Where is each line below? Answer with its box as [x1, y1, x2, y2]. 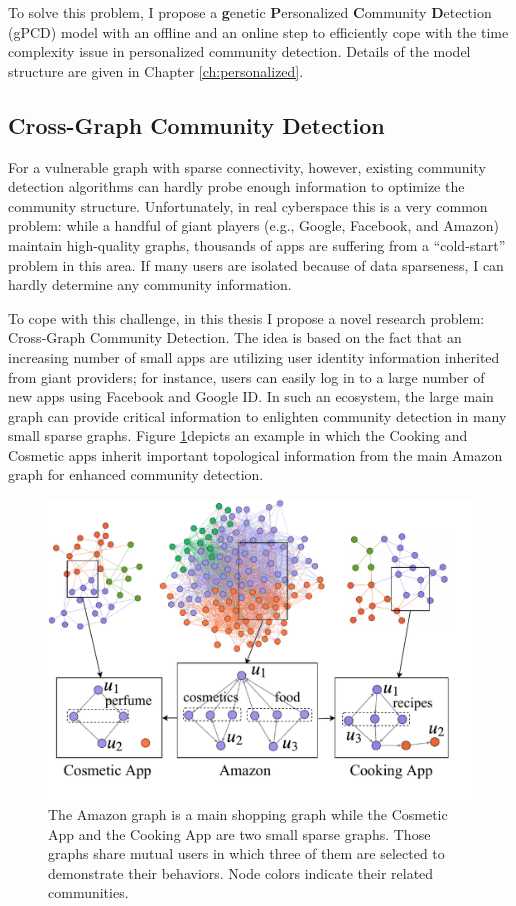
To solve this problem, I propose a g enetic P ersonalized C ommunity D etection [8, 2, 492, 22]
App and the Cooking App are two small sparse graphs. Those [48, 823, 431, 844]
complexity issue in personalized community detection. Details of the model [8, 41, 471, 62]
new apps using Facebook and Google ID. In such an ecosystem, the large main [8, 386, 494, 407]
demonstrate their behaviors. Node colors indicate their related [48, 862, 434, 883]
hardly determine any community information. [8, 274, 292, 295]
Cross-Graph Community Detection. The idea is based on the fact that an [8, 327, 462, 348]
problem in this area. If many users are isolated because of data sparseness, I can [8, 254, 504, 275]
